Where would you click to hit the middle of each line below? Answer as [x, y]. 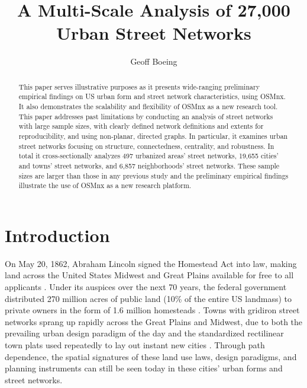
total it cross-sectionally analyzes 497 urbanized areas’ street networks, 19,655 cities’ [148, 156]
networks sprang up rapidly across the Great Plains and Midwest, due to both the [154, 321]
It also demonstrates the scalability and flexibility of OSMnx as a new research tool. [148, 106]
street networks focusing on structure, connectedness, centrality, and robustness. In [146, 146]
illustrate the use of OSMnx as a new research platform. [105, 185]
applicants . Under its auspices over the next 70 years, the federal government [146, 287]
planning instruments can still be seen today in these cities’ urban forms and [144, 368]
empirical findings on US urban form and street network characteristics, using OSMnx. [152, 96]
